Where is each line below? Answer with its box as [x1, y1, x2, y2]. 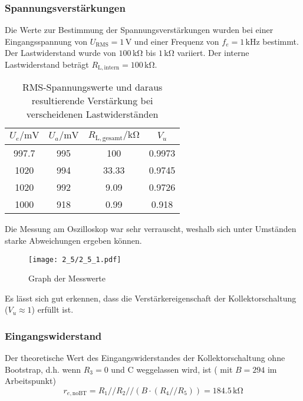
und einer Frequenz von [134, 35, 219, 47]
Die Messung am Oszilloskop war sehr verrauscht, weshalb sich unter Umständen [5, 223, 297, 235]
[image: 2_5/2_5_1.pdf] [28, 255, 121, 264]
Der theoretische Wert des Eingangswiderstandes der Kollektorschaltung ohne [5, 352, 285, 364]
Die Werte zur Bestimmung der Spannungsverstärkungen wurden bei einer [5, 24, 274, 36]
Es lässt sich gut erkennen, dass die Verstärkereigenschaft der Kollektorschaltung [5, 291, 297, 304]
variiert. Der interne [177, 47, 249, 59]
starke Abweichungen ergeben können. [5, 234, 142, 246]
